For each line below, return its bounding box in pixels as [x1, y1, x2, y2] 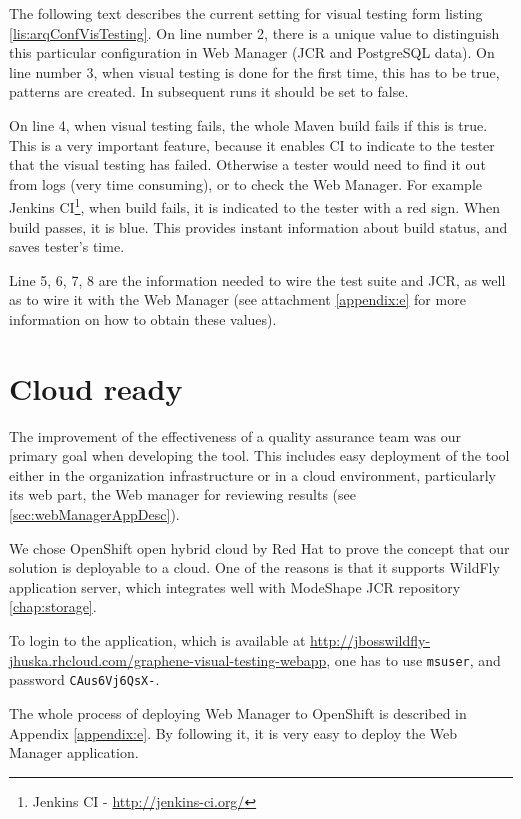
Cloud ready [9, 367, 183, 408]
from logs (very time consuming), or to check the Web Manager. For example [9, 173, 483, 194]
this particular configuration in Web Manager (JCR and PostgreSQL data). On [9, 42, 495, 63]
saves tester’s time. [9, 236, 125, 257]
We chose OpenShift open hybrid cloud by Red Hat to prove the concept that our [9, 537, 510, 558]
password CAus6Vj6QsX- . [9, 669, 160, 690]
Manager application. [9, 742, 139, 763]
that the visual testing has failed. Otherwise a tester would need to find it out [9, 154, 486, 175]
